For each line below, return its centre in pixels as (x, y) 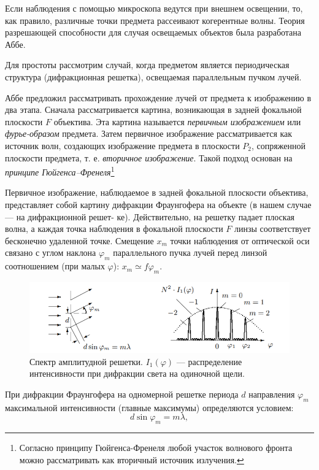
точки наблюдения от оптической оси (240, 240)
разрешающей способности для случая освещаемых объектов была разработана (153, 32)
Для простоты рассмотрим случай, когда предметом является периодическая (147, 65)
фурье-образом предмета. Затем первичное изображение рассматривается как (149, 133)
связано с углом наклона (51, 252)
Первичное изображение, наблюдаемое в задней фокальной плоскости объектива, (157, 192)
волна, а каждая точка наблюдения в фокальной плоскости (114, 229)
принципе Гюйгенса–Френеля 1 (60, 171)
